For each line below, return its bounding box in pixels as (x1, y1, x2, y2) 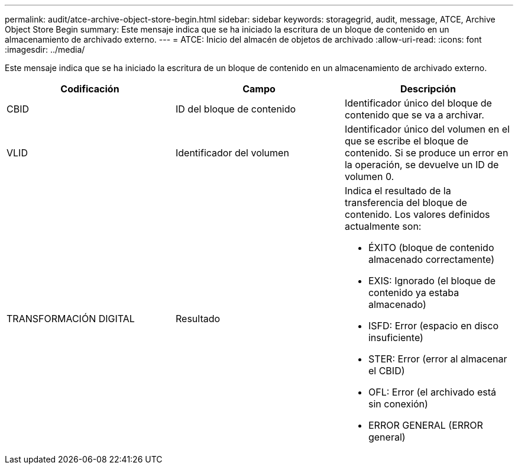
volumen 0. (344, 171, 394, 182)
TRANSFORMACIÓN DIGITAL (7, 313, 135, 325)
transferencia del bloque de (344, 197, 467, 208)
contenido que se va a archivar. (344, 109, 484, 121)
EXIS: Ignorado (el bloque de (368, 275, 496, 287)
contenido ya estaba (368, 287, 459, 298)
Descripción (400, 83, 456, 95)
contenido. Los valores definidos (344, 208, 490, 220)
